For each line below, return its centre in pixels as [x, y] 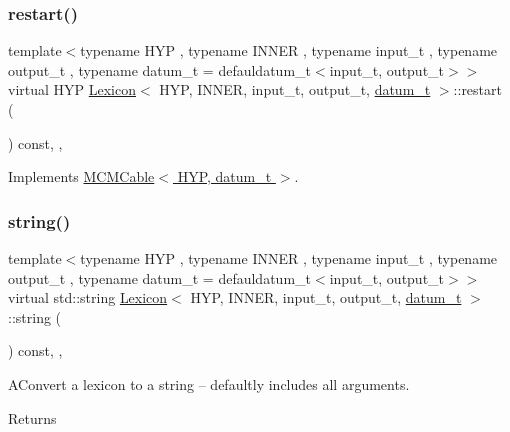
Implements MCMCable [81, 176]
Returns [32, 417]
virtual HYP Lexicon [72, 89]
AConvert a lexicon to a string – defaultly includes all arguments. [209, 383]
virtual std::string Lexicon [88, 297]
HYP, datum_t [224, 176]
